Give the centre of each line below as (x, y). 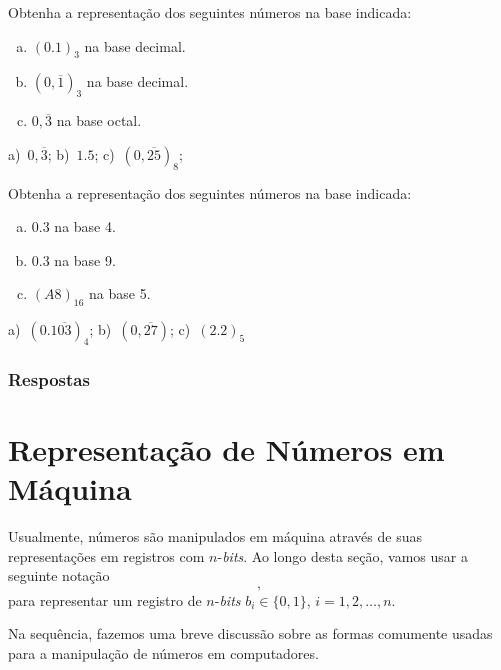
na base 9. (85, 259)
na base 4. (85, 226)
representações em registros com (106, 555)
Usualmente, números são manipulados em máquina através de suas (215, 536)
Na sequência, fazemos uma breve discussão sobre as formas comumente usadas (250, 633)
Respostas (49, 378)
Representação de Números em (226, 448)
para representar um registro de (105, 599)
